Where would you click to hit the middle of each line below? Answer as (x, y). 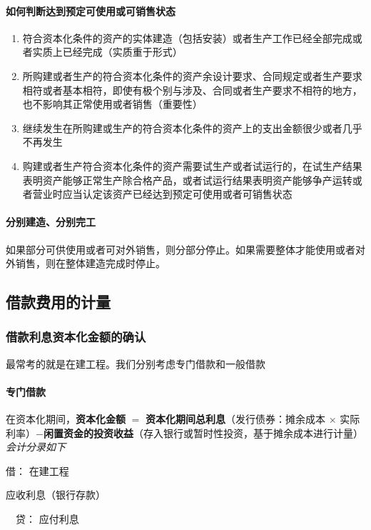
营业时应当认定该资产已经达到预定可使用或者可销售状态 (162, 194)
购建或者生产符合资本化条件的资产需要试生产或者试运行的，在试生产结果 (192, 165)
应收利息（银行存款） (56, 495)
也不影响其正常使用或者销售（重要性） (112, 104)
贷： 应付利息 (47, 519)
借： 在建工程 (37, 470)
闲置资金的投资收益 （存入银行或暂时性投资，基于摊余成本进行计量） (203, 432)
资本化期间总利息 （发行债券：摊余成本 (235, 419)
